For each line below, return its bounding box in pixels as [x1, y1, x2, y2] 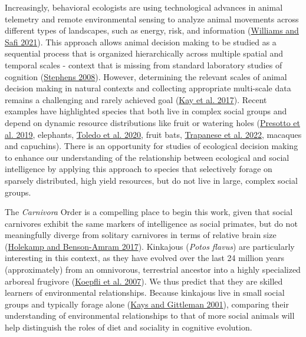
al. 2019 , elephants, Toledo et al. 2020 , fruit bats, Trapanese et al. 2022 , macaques [5, 128, 302, 140]
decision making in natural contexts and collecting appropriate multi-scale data [5, 82, 291, 94]
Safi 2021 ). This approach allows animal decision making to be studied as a [5, 35, 277, 48]
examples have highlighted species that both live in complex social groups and [5, 105, 287, 117]
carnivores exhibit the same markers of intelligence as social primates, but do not [5, 217, 298, 229]
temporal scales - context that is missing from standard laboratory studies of [5, 58, 282, 71]
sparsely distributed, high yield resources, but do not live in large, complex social [5, 174, 298, 186]
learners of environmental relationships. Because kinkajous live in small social [5, 286, 285, 299]
